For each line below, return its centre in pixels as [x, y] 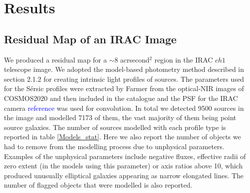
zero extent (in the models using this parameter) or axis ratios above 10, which [123, 166]
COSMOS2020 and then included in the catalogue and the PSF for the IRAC [121, 98]
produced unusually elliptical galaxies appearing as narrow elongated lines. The [124, 175]
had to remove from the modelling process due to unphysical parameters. [114, 146]
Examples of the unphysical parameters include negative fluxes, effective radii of [125, 156]
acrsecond [135, 59]
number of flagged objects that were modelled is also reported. [98, 185]
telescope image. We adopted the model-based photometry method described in [124, 69]
